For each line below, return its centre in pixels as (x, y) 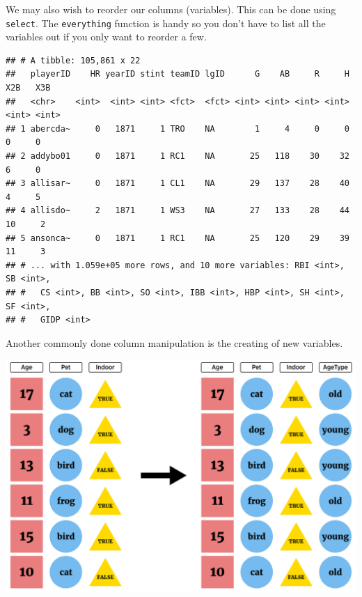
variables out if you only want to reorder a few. (106, 37)
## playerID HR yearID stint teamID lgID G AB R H (178, 74)
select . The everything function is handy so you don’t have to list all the (166, 23)
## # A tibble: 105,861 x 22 (73, 60)
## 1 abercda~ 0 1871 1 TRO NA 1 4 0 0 (178, 129)
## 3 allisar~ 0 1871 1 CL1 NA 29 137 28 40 (178, 184)
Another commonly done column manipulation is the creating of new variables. (174, 342)
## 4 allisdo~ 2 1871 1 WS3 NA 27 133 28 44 (178, 211)
